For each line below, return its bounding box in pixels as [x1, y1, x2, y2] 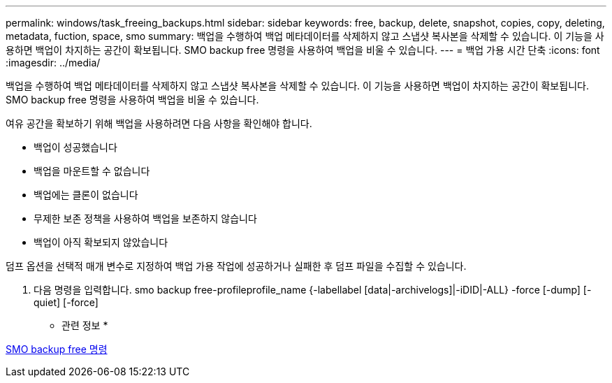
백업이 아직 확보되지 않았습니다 [34, 236, 168, 248]
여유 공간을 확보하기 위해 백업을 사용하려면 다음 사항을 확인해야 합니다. [6, 117, 312, 129]
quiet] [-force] [34, 296, 99, 308]
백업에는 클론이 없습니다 [34, 189, 138, 201]
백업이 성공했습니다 [34, 141, 117, 153]
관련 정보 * [61, 319, 108, 331]
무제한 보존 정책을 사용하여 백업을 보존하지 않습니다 [34, 212, 257, 224]
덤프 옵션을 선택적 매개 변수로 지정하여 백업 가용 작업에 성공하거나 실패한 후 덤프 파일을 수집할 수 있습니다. [6, 260, 467, 272]
